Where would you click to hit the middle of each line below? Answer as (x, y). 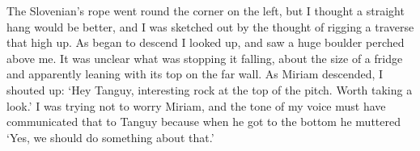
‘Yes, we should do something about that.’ (110, 137)
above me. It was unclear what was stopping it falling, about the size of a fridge (205, 58)
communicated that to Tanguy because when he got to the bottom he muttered (204, 122)
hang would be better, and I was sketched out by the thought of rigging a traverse (210, 26)
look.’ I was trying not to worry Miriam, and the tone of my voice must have (196, 105)
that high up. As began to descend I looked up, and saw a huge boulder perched (206, 42)
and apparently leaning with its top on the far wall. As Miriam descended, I (195, 74)
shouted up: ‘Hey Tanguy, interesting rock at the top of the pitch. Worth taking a (210, 89)
